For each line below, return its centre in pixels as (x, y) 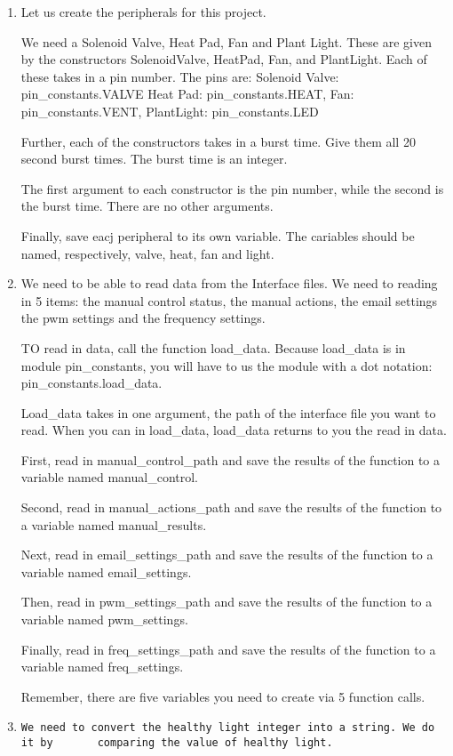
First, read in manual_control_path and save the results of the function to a (230, 459)
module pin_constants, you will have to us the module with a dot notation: (226, 365)
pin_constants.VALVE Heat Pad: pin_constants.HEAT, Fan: (187, 94)
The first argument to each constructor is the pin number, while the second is (232, 188)
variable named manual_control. (110, 477)
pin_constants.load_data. (91, 383)
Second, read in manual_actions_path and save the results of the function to (231, 507)
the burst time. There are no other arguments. (147, 206)
